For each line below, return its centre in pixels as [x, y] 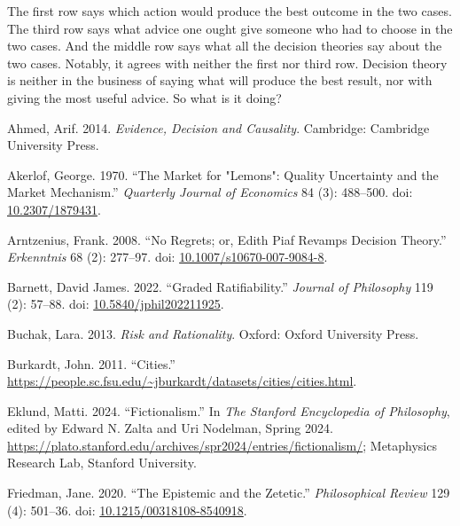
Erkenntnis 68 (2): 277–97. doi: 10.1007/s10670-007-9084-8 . [168, 257]
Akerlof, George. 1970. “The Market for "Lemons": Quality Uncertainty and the [223, 174]
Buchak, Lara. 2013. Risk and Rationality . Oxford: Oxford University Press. [213, 333]
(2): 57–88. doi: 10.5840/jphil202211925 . [116, 304]
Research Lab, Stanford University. [102, 463]
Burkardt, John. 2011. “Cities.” [91, 363]
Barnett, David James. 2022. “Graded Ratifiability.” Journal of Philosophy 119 [220, 286]
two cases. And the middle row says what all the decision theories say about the [225, 46]
